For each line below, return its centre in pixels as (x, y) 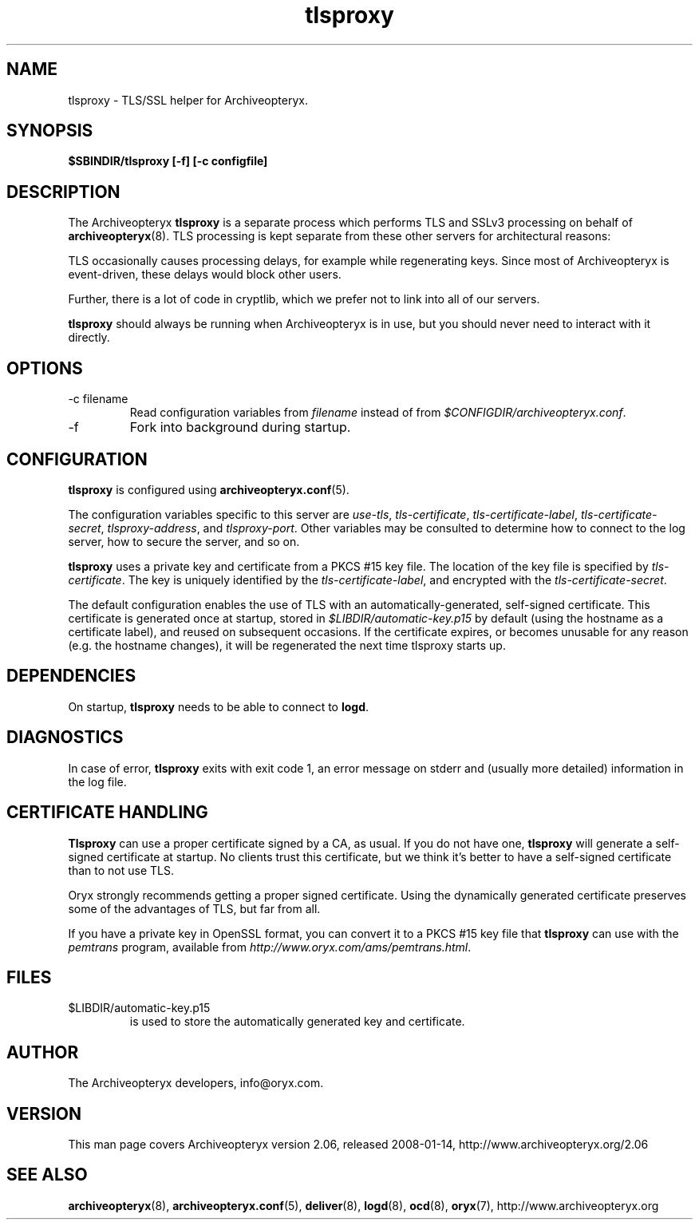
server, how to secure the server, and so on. (184, 541)
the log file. (97, 781)
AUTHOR (43, 1052)
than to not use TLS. (121, 870)
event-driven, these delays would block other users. (205, 275)
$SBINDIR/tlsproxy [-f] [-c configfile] (168, 161)
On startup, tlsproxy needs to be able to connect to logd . (219, 706)
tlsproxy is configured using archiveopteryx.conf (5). (209, 489)
